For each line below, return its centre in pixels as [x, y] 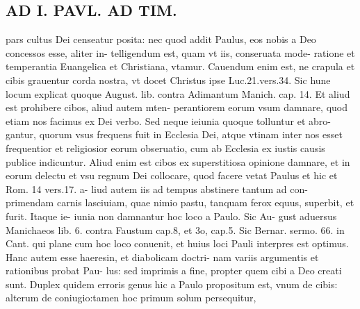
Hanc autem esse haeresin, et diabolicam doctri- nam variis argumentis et [162, 257]
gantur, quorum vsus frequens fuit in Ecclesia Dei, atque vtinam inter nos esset [174, 134]
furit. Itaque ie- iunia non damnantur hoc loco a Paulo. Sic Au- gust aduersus [171, 216]
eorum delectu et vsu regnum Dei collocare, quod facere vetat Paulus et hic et [172, 175]
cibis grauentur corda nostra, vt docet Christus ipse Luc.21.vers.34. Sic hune [168, 80]
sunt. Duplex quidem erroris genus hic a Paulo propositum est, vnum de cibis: [172, 284]
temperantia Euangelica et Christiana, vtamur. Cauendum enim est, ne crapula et [180, 66]
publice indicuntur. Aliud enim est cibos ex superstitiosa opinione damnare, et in [178, 161]
